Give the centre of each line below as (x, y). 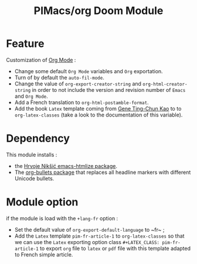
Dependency (38, 138)
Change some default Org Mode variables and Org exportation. (89, 71)
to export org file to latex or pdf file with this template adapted (116, 248)
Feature (25, 44)
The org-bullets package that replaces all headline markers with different (103, 172)
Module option (42, 202)
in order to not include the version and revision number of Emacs (109, 90)
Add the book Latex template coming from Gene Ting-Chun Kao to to (98, 108)
